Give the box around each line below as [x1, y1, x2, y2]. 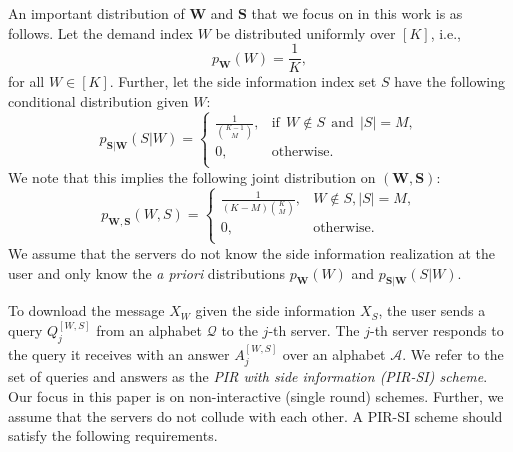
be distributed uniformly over [215, 22, 396, 43]
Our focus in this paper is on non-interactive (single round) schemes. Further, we [8, 385, 504, 406]
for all [8, 71, 45, 92]
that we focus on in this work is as [251, 3, 463, 23]
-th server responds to [369, 320, 504, 341]
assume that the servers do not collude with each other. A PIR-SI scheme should [8, 405, 503, 426]
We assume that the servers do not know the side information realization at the [8, 242, 496, 263]
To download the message [8, 300, 165, 321]
